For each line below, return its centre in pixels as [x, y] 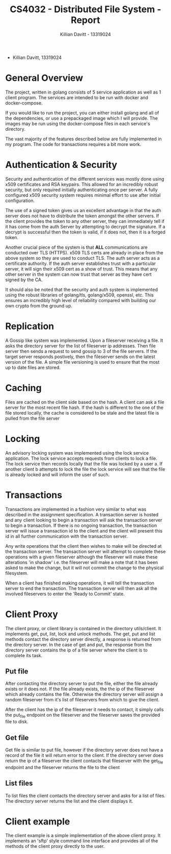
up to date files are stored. [33, 367]
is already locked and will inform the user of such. [58, 475]
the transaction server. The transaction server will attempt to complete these [85, 551]
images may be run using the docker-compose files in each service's [78, 124]
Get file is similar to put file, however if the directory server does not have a [84, 750]
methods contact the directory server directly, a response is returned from [83, 639]
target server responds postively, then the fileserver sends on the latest [80, 357]
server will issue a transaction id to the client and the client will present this [84, 531]
